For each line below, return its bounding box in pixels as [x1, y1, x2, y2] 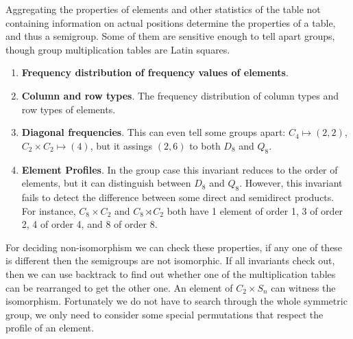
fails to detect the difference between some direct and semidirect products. [21, 189, 334, 204]
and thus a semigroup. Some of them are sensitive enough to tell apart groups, [5, 29, 335, 43]
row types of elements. [21, 102, 116, 116]
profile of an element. [5, 320, 95, 335]
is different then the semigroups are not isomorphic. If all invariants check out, [5, 253, 335, 268]
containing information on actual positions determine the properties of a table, [5, 15, 336, 30]
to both [189, 138, 221, 152]
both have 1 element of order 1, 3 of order [167, 203, 343, 218]
